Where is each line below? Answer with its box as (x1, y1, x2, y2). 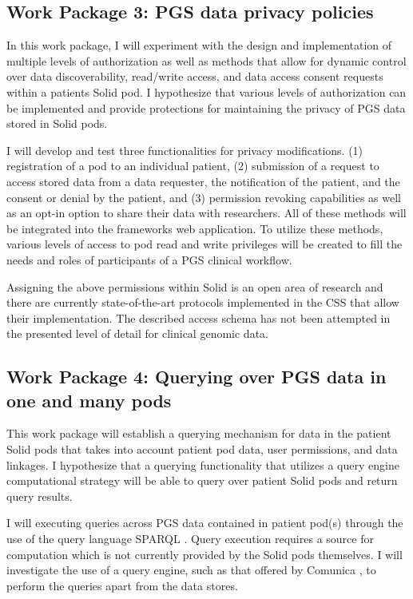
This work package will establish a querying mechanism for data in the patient (6, 425, 391, 442)
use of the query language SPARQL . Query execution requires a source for (6, 530, 374, 547)
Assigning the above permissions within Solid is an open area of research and (6, 278, 383, 295)
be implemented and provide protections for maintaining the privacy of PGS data (6, 99, 406, 116)
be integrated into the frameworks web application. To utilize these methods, (6, 220, 383, 236)
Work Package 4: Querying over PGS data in (6, 364, 387, 389)
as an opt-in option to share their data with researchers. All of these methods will (6, 204, 407, 221)
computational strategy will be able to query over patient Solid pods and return (6, 472, 398, 489)
